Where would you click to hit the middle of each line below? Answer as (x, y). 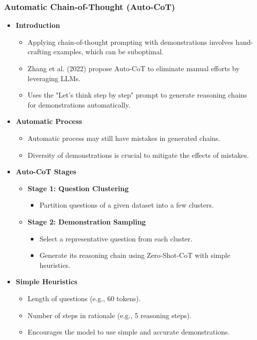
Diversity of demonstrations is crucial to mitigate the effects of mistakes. (138, 155)
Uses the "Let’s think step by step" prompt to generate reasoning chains (137, 95)
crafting (39, 52)
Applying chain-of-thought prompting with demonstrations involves (130, 42)
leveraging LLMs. (54, 78)
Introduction (38, 25)
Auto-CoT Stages (46, 171)
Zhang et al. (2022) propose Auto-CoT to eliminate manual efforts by (133, 68)
